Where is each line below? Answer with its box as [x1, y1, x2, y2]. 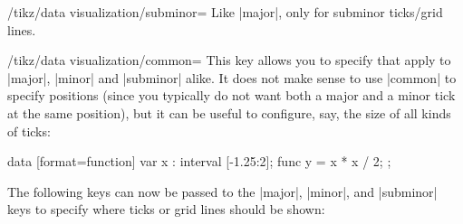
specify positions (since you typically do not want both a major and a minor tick [7, 86, 456, 105]
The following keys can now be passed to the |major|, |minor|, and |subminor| [7, 182, 438, 201]
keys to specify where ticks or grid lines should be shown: [7, 200, 325, 219]
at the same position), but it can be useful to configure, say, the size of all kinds [7, 103, 451, 122]
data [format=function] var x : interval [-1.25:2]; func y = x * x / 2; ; [7, 152, 391, 171]
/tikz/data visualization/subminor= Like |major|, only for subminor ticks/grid [7, 3, 443, 21]
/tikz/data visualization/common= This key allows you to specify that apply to [7, 51, 451, 70]
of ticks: [7, 121, 51, 140]
